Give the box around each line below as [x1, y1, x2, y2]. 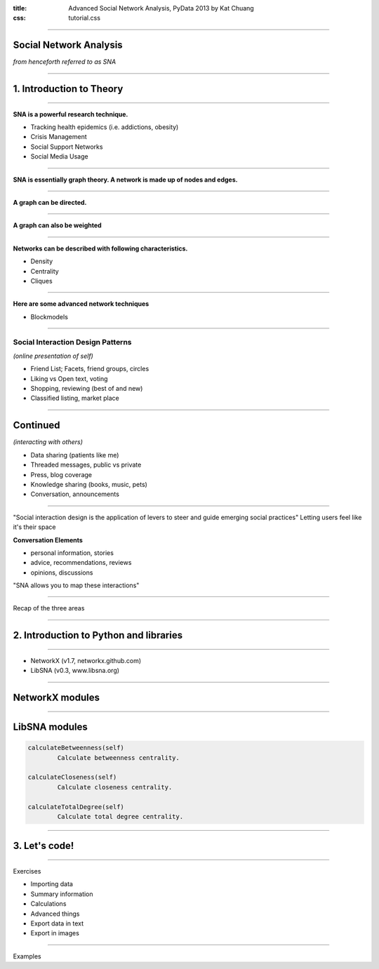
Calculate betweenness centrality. [57, 754, 180, 761]
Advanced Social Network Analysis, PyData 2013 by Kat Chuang [68, 4, 254, 12]
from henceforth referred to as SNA [13, 58, 117, 66]
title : [13, 4, 27, 12]
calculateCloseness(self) [27, 773, 117, 782]
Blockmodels [30, 312, 68, 321]
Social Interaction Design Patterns [13, 337, 133, 347]
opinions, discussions [30, 568, 93, 577]
